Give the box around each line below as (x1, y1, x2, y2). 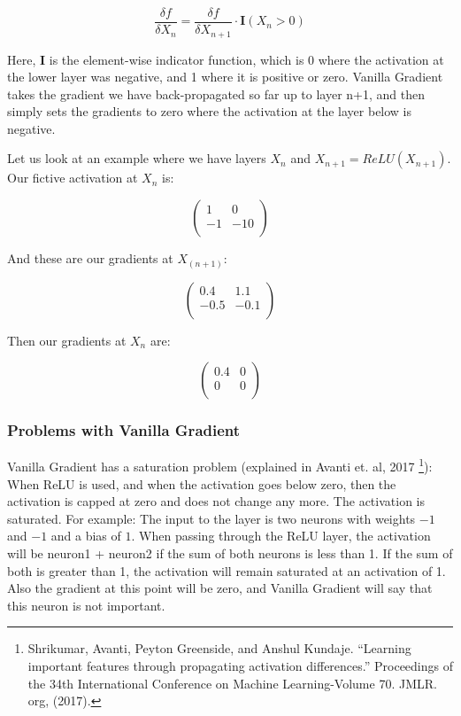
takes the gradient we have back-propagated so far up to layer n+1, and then (7, 84, 426, 103)
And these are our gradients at (7, 249, 173, 268)
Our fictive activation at (7, 168, 138, 187)
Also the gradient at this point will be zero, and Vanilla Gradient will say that (7, 579, 433, 597)
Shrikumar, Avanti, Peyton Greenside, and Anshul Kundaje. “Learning (27, 639, 411, 658)
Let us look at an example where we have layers (7, 149, 266, 167)
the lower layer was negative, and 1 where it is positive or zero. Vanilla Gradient (7, 67, 443, 86)
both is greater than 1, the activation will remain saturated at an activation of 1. (7, 561, 446, 580)
